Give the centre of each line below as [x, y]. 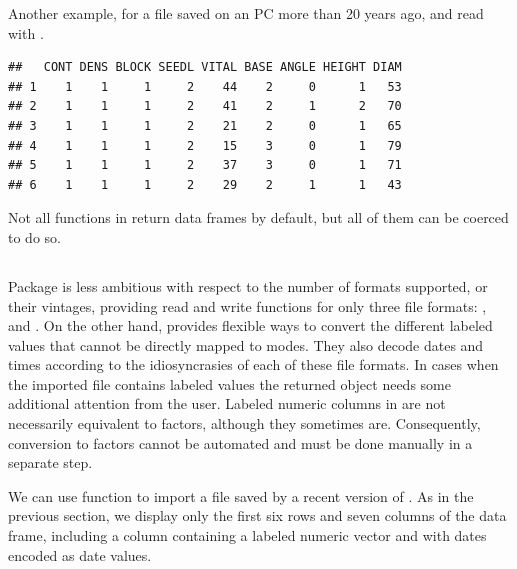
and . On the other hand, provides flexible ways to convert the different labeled [250, 325]
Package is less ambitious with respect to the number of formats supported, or [248, 285]
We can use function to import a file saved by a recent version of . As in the [241, 495]
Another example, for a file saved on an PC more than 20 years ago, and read [246, 13]
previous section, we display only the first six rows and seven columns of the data [257, 515]
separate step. [50, 462]
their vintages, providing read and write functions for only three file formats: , [247, 305]
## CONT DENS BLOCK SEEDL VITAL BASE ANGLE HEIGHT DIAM [205, 67]
